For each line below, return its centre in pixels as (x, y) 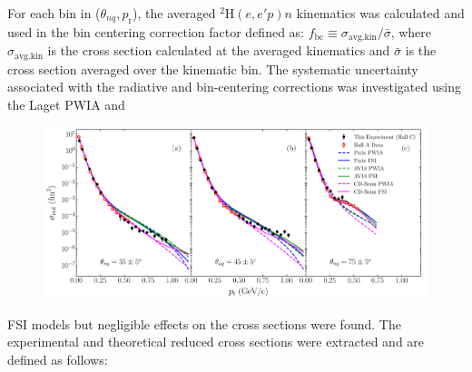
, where (411, 31)
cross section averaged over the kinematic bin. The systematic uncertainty (213, 69)
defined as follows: (58, 360)
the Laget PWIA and (66, 104)
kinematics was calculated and (380, 13)
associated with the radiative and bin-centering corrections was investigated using (234, 87)
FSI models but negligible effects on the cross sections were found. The (204, 323)
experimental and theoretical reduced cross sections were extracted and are (216, 342)
